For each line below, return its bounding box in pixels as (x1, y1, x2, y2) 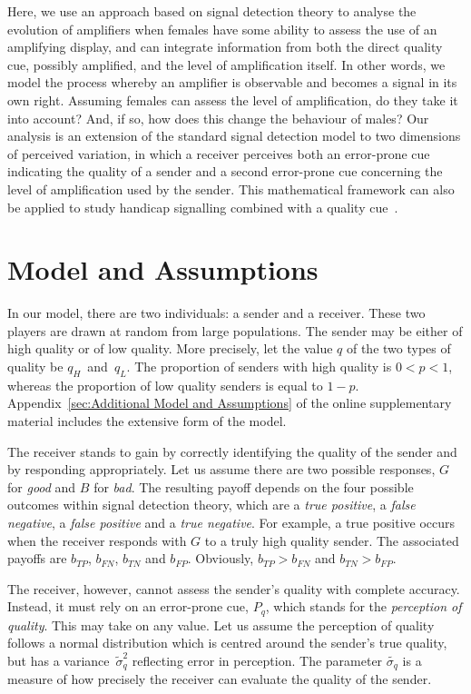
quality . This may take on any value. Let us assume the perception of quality (7, 615, 435, 634)
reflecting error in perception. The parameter (132, 651, 383, 669)
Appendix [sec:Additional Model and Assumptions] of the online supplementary (7, 393, 452, 412)
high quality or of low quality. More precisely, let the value (7, 339, 333, 358)
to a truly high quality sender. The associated (204, 530, 459, 550)
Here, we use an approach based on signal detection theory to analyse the (7, 2, 417, 20)
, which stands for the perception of (265, 597, 462, 616)
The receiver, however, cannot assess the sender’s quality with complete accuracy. (7, 579, 460, 598)
